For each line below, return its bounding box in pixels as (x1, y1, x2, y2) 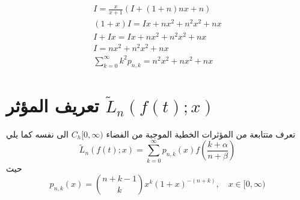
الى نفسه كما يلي (6, 127, 69, 140)
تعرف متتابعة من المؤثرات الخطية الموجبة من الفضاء (106, 127, 296, 140)
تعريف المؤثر (6, 92, 99, 117)
